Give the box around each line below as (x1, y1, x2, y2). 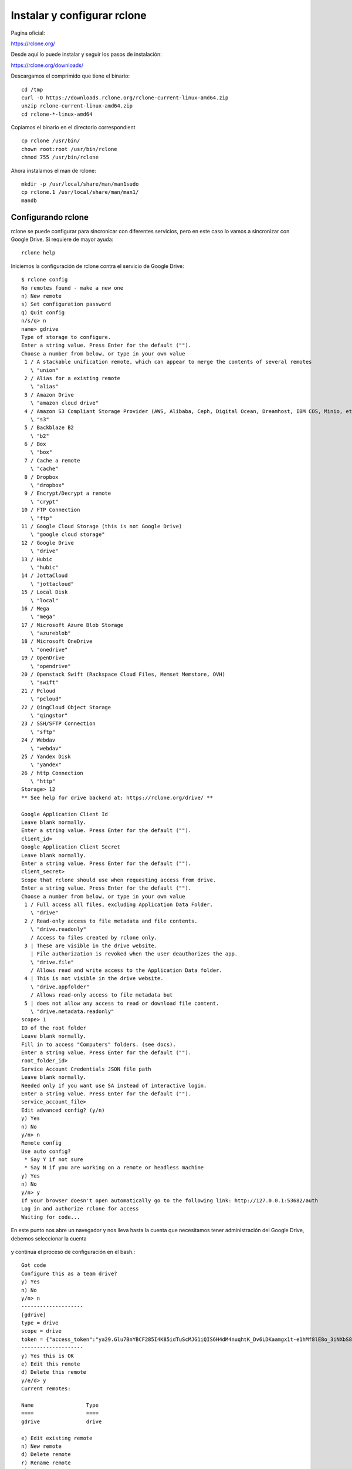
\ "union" (30, 367, 59, 373)
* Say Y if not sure (24, 1156, 83, 1163)
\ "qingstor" (30, 712, 68, 719)
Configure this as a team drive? (21, 1270, 117, 1277)
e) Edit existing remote (21, 1434, 93, 1441)
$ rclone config (21, 276, 68, 283)
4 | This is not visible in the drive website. (24, 975, 164, 982)
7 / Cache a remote (24, 457, 80, 464)
